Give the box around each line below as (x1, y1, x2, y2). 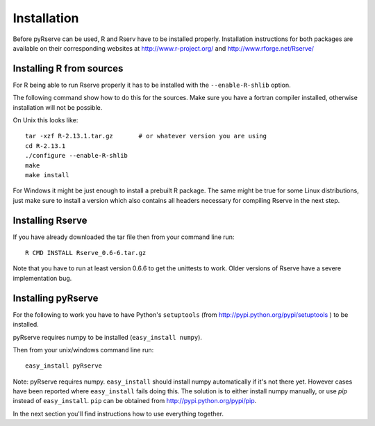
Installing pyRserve (12, 292, 99, 304)
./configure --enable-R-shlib (25, 151, 128, 160)
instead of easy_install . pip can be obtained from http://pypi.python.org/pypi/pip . (12, 397, 257, 405)
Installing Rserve (12, 214, 87, 226)
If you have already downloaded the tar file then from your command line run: (12, 233, 235, 241)
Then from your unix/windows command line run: (12, 345, 154, 354)
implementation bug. (12, 274, 72, 282)
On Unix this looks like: (12, 116, 78, 124)
